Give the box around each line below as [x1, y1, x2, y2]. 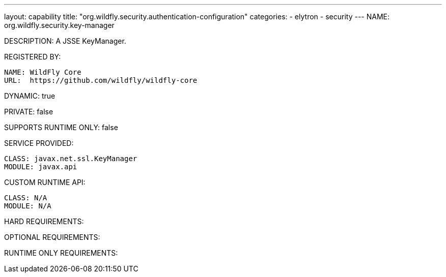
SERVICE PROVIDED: [4, 139, 74, 147]
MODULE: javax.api [4, 163, 77, 171]
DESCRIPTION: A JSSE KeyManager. [4, 37, 126, 45]
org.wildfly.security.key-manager [4, 21, 115, 29]
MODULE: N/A [4, 202, 51, 210]
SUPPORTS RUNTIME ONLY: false [4, 123, 118, 132]
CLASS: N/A [4, 194, 47, 202]
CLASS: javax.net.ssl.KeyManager [4, 155, 137, 163]
